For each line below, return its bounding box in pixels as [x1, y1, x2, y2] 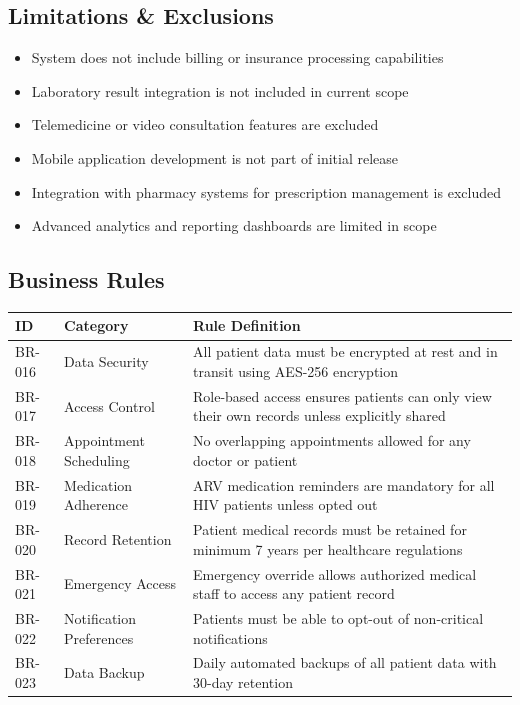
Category [64, 315, 129, 336]
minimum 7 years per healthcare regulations [193, 538, 463, 559]
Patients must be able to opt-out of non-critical [193, 607, 484, 628]
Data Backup [64, 662, 145, 683]
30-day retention [193, 671, 293, 692]
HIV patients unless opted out [193, 494, 378, 515]
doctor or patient [193, 449, 298, 470]
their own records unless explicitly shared [193, 405, 446, 426]
